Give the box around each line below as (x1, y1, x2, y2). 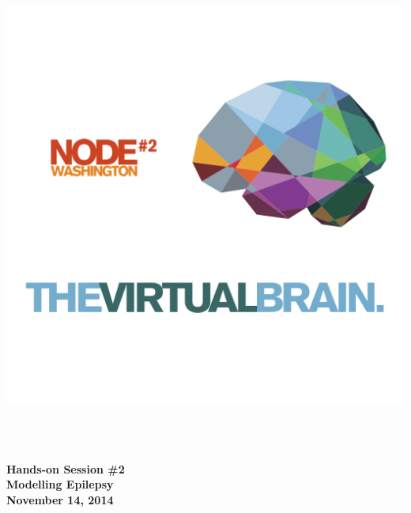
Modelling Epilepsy (6, 476, 114, 492)
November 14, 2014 (6, 491, 114, 507)
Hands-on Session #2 (6, 460, 125, 477)
